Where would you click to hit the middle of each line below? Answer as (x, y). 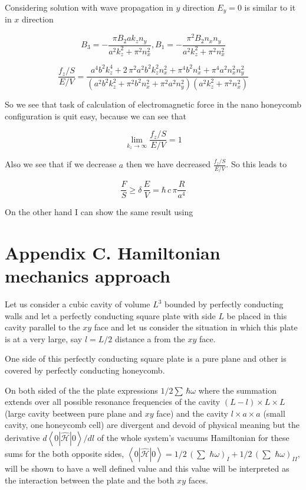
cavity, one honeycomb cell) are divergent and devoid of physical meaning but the (152, 425)
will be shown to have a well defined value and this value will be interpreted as (147, 468)
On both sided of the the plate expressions (81, 390)
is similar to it (270, 7)
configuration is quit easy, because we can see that (96, 116)
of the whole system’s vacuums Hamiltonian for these (193, 438)
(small (274, 413)
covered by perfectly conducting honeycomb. (85, 370)
